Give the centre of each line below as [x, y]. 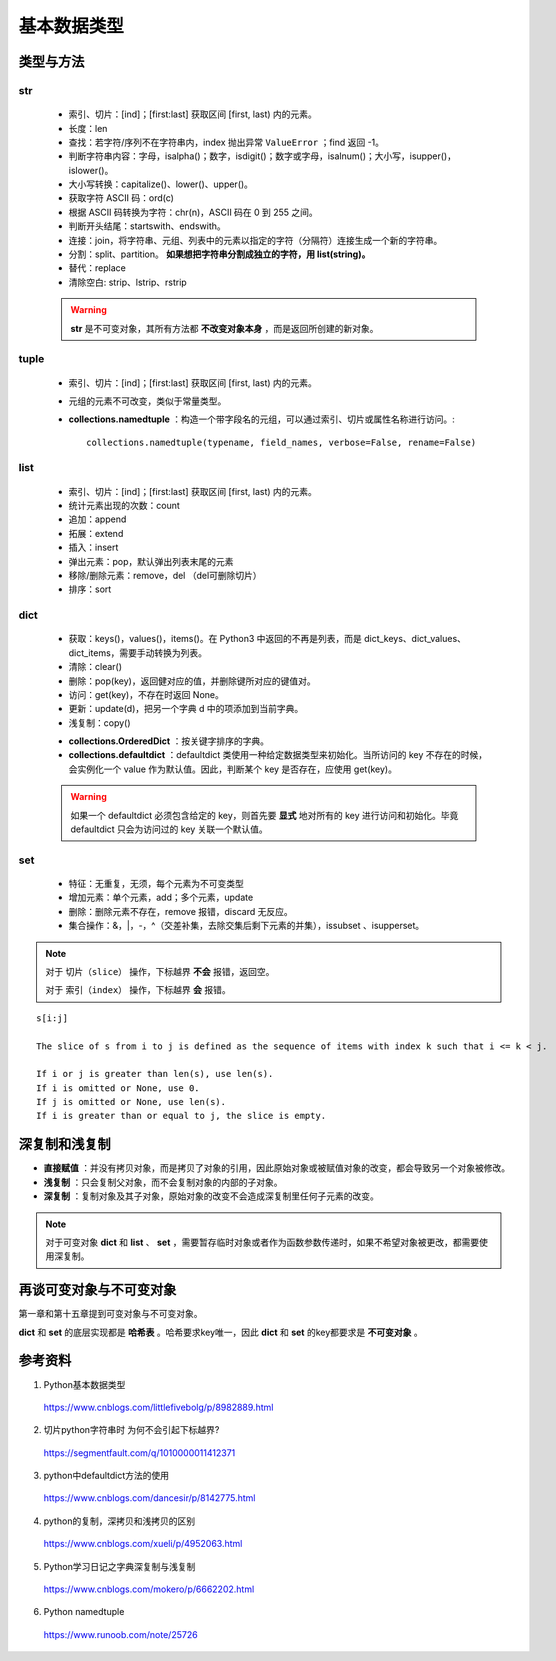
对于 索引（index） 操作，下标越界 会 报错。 [138, 990]
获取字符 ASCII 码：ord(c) [121, 198]
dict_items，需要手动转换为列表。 [138, 652]
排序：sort [90, 589]
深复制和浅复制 [64, 1144]
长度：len [88, 128]
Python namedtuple [84, 1612]
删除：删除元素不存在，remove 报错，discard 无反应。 [181, 911]
